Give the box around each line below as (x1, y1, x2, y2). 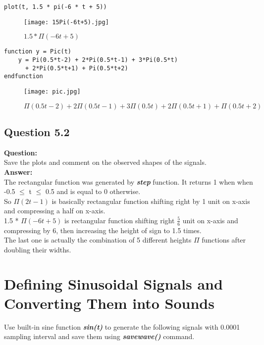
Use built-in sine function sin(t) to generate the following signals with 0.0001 (4, 321, 240, 332)
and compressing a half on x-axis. (4, 205, 106, 216)
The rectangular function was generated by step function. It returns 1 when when (4, 176, 253, 187)
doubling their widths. (4, 244, 71, 254)
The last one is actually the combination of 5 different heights (4, 235, 192, 245)
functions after (202, 235, 246, 245)
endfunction (4, 73, 43, 80)
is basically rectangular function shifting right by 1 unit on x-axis (52, 196, 250, 206)
